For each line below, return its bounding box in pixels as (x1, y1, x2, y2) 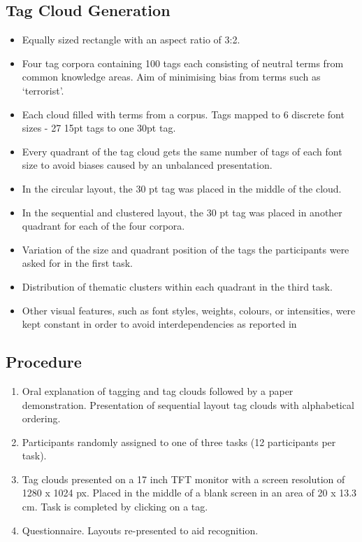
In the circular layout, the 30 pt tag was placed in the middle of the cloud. (22, 181, 342, 195)
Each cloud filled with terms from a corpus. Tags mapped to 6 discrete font (22, 106, 345, 121)
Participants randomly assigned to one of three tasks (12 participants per (22, 434, 336, 449)
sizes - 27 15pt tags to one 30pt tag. (22, 120, 176, 135)
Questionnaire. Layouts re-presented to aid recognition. (22, 522, 259, 537)
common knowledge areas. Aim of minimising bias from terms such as (22, 69, 321, 84)
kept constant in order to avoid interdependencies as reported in (22, 317, 297, 331)
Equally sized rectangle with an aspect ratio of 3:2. (22, 32, 240, 47)
